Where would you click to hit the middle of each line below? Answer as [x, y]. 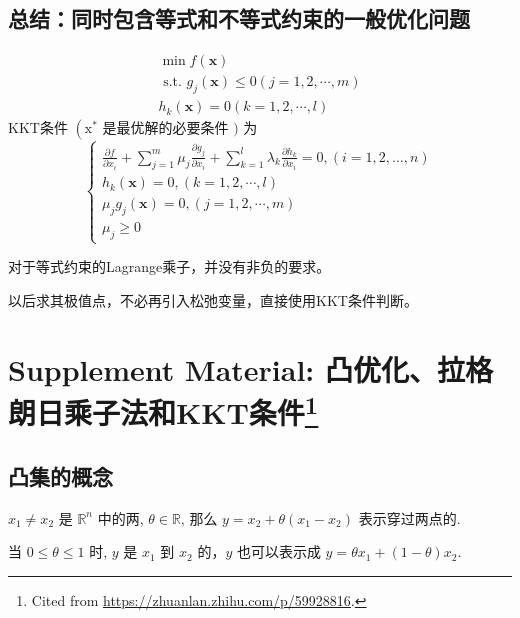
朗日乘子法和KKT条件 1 [163, 410]
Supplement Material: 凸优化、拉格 [251, 368]
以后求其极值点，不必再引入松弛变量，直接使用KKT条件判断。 [213, 299]
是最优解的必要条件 [165, 127]
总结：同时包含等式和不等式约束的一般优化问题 [239, 18]
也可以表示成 [278, 551]
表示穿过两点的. [409, 517]
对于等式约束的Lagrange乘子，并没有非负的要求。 [169, 266]
